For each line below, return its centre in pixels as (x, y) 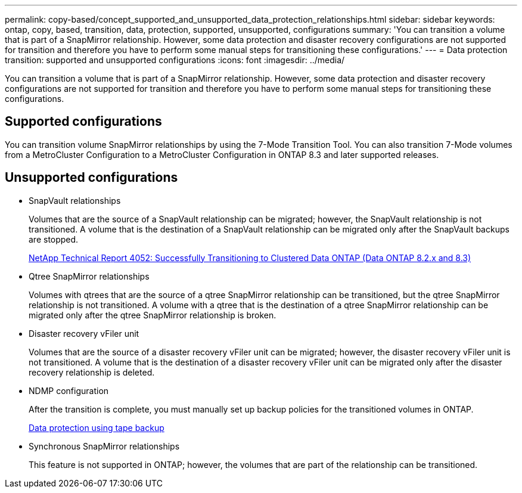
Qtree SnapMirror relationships (89, 276)
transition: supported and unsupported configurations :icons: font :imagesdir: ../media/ (175, 60)
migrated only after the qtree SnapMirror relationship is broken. (153, 315)
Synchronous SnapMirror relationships (104, 446)
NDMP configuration (69, 390)
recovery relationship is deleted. (92, 372)
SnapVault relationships (75, 200)
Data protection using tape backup (97, 427)
